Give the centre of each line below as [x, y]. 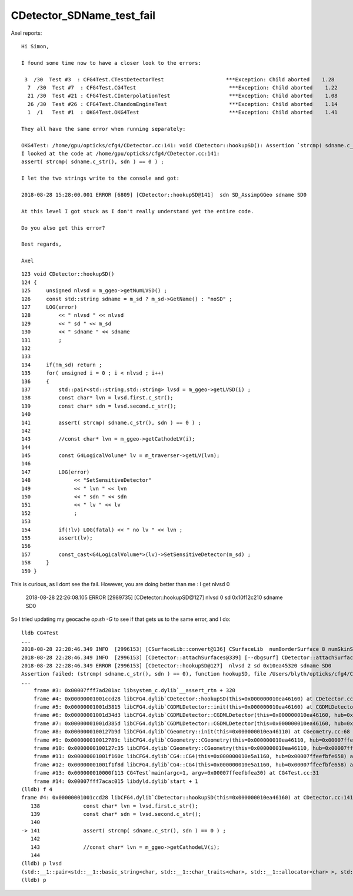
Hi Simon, [35, 46]
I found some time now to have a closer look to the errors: [111, 63]
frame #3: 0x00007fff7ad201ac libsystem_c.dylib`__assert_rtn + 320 [134, 690]
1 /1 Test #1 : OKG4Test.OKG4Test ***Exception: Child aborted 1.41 [182, 113]
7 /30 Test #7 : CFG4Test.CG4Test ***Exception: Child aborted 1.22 [182, 87]
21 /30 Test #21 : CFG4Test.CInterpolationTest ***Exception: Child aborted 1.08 [182, 96]
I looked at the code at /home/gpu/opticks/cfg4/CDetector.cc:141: [121, 154]
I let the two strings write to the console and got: [100, 178]
